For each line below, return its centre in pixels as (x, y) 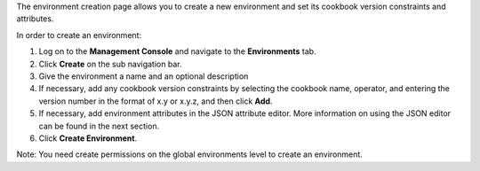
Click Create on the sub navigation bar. (110, 64)
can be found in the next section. (99, 126)
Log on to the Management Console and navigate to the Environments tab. (177, 51)
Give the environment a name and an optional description (144, 76)
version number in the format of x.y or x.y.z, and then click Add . (156, 101)
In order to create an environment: (79, 35)
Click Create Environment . (88, 138)
